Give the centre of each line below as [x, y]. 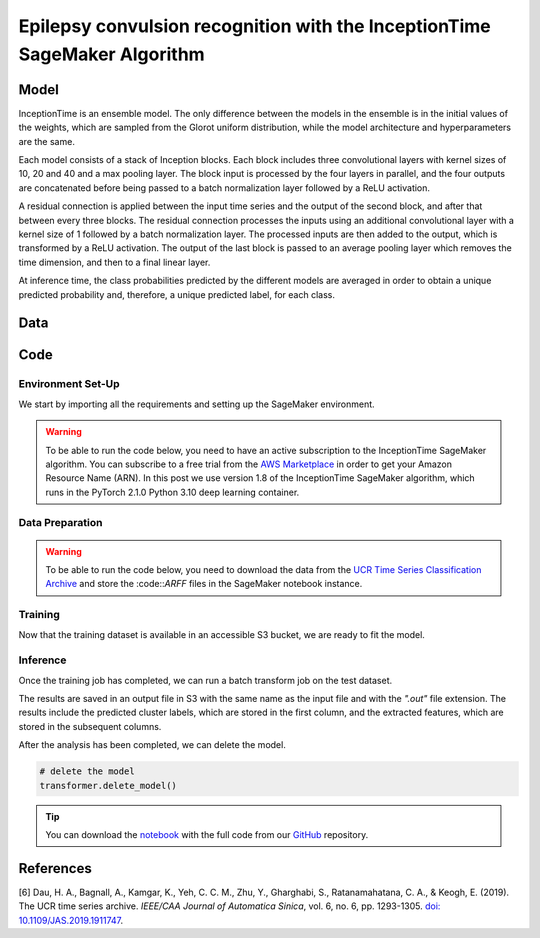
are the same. [46, 141]
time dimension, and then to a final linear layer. [114, 262]
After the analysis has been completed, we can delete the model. [152, 745]
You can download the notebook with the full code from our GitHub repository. [207, 834]
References [55, 868]
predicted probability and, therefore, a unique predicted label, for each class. [176, 294]
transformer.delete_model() [108, 785]
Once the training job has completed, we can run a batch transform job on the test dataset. [205, 680]
